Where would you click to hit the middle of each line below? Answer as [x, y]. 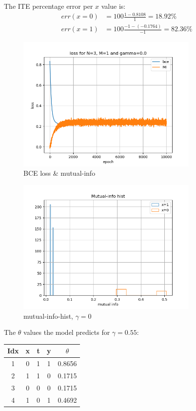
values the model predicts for [67, 332]
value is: [113, 6]
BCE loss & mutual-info [59, 173]
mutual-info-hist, [48, 316]
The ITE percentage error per [49, 6]
